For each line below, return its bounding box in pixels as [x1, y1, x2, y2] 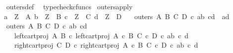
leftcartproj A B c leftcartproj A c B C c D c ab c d [14, 30, 189, 40]
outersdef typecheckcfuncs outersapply [6, 1, 133, 11]
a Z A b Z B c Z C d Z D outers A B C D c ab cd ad [3, 11, 230, 21]
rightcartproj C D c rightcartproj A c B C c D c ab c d [14, 40, 198, 50]
